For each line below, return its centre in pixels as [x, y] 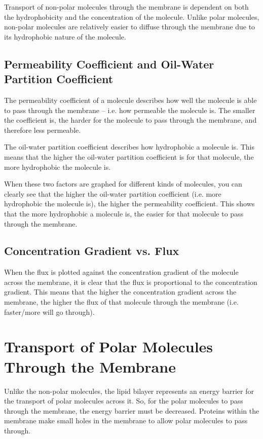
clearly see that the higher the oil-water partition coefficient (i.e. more [113, 193]
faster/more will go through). [49, 312]
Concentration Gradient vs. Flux [92, 251]
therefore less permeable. [43, 130]
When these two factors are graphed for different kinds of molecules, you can [123, 184]
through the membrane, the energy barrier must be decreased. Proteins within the [132, 410]
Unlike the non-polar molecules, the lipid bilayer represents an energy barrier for [129, 391]
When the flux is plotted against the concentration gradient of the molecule [121, 272]
